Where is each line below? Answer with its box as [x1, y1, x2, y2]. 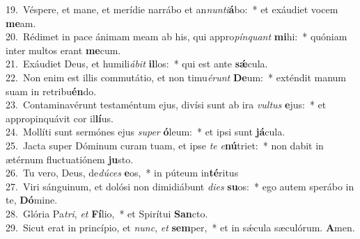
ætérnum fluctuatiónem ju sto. [6, 151, 134, 166]
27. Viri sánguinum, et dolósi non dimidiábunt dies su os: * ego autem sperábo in [6, 179, 354, 193]
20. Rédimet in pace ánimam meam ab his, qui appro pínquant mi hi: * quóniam [6, 29, 347, 44]
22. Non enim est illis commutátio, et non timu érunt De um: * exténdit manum [6, 69, 347, 84]
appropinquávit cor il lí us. [6, 110, 114, 125]
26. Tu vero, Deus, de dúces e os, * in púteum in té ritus [6, 165, 239, 180]
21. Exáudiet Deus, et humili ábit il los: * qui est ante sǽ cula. [6, 56, 268, 71]
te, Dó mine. [6, 192, 58, 207]
